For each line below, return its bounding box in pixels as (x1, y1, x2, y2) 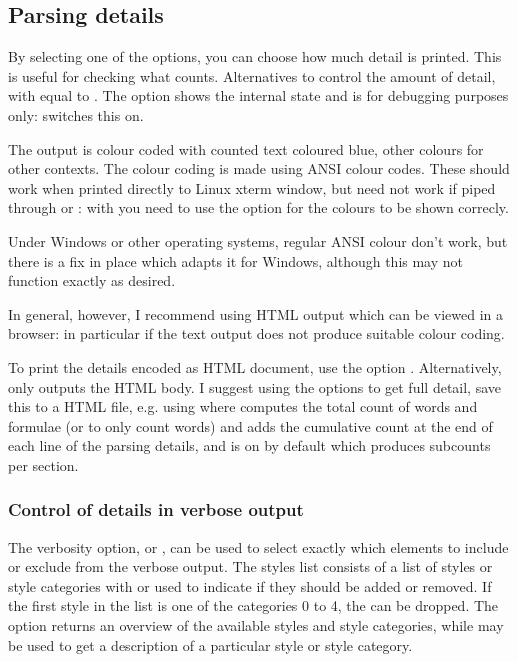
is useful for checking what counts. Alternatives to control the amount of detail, (8, 65, 496, 86)
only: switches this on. (8, 104, 144, 125)
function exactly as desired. (8, 270, 176, 291)
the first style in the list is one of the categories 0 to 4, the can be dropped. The (8, 595, 499, 616)
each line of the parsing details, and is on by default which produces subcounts (8, 435, 491, 456)
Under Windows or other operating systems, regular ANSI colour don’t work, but (8, 230, 508, 251)
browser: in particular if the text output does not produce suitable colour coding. (8, 323, 505, 344)
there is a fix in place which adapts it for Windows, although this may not (8, 250, 464, 271)
